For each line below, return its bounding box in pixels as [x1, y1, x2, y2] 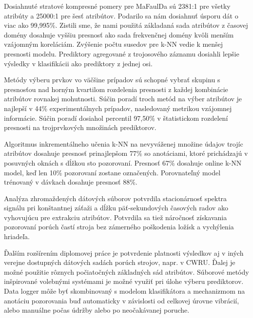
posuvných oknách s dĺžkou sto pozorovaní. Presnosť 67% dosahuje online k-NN [4, 157, 242, 168]
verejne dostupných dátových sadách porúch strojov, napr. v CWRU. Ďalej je [4, 257, 235, 267]
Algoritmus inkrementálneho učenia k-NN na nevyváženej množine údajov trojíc [4, 138, 243, 149]
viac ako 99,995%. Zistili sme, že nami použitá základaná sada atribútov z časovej [4, 20, 248, 30]
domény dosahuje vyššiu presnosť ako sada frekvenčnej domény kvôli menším [4, 29, 234, 39]
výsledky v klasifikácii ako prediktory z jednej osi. [4, 58, 153, 68]
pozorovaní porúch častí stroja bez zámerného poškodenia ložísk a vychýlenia [4, 222, 234, 232]
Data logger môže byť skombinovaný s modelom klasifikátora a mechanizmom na [4, 286, 245, 296]
